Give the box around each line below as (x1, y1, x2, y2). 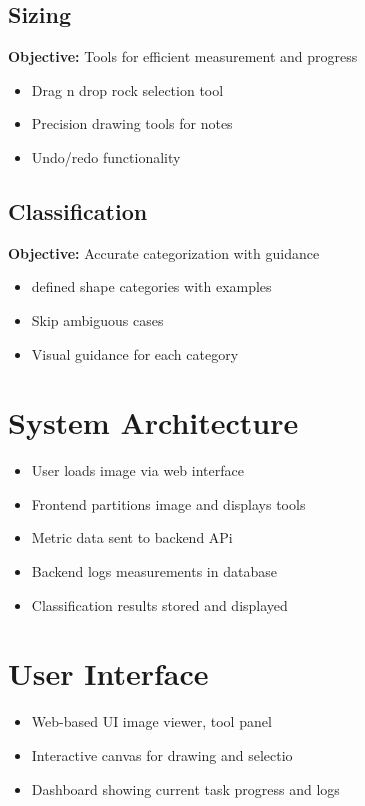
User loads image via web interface (31, 460, 244, 481)
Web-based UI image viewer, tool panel (31, 711, 272, 732)
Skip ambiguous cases (31, 309, 164, 330)
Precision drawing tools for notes (31, 113, 233, 134)
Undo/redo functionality (31, 146, 181, 167)
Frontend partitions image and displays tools (31, 493, 306, 514)
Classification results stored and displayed (31, 594, 288, 615)
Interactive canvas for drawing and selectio (31, 744, 293, 765)
